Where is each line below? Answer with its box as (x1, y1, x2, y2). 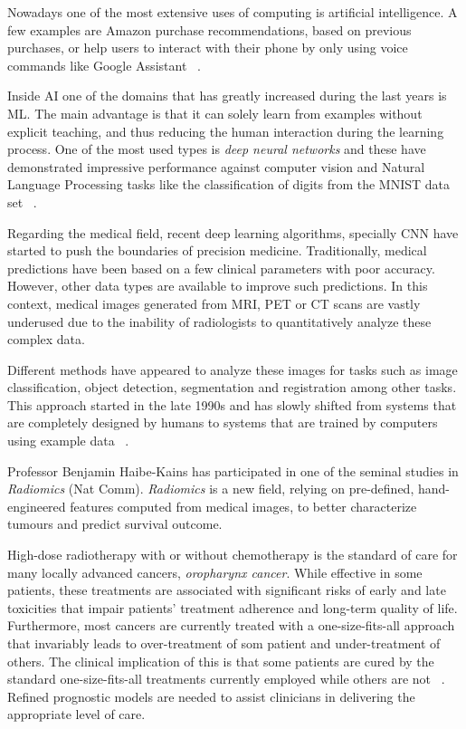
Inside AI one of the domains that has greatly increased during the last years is (7, 86, 447, 105)
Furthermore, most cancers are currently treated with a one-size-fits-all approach (7, 616, 455, 635)
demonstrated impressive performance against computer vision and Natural (7, 157, 425, 176)
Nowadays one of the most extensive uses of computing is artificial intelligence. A (7, 3, 458, 21)
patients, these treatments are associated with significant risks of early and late (7, 580, 446, 600)
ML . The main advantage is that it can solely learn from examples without (7, 103, 423, 122)
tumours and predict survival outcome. (7, 514, 223, 533)
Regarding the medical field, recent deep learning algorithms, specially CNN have (7, 223, 459, 242)
